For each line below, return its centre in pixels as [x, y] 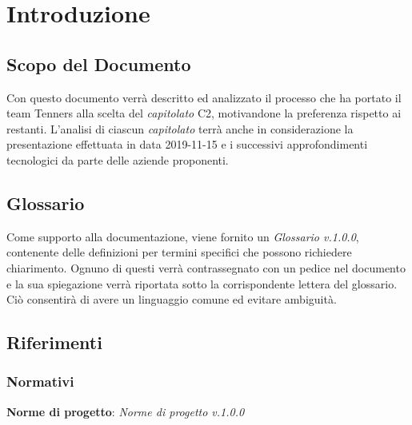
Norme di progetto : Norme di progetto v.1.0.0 [126, 411]
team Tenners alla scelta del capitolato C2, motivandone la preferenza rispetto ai [204, 113]
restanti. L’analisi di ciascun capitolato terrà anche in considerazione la [180, 128]
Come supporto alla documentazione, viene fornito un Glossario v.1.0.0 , [183, 236]
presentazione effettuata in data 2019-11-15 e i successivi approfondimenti [187, 144]
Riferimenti [54, 342]
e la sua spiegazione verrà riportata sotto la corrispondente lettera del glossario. [202, 283]
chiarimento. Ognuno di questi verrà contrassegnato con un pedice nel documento [206, 267]
